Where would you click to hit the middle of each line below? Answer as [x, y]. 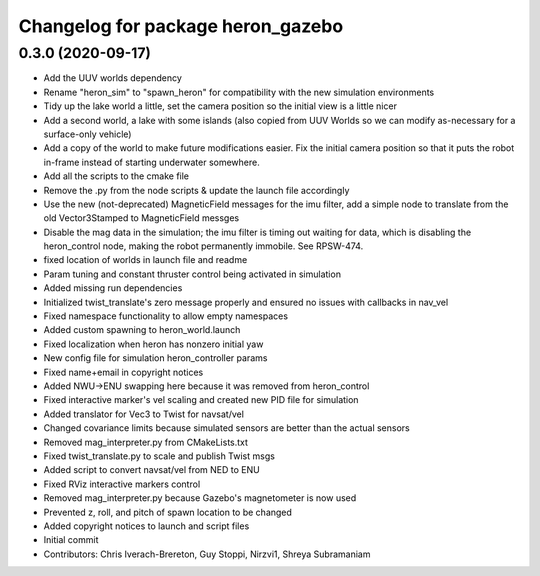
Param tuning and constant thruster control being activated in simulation [192, 274]
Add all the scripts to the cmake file [116, 176]
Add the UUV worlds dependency [112, 78]
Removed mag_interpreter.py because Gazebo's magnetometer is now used [200, 498]
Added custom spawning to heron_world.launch [142, 330]
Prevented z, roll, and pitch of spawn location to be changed [167, 512]
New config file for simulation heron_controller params [155, 358]
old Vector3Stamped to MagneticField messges [141, 218]
